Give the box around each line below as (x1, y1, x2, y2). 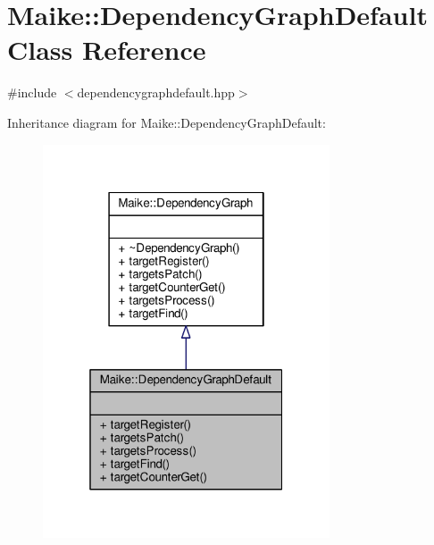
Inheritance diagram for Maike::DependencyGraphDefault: (7, 113, 326, 131)
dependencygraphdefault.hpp (77, 83, 235, 102)
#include (7, 83, 57, 102)
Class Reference (7, 31, 206, 68)
